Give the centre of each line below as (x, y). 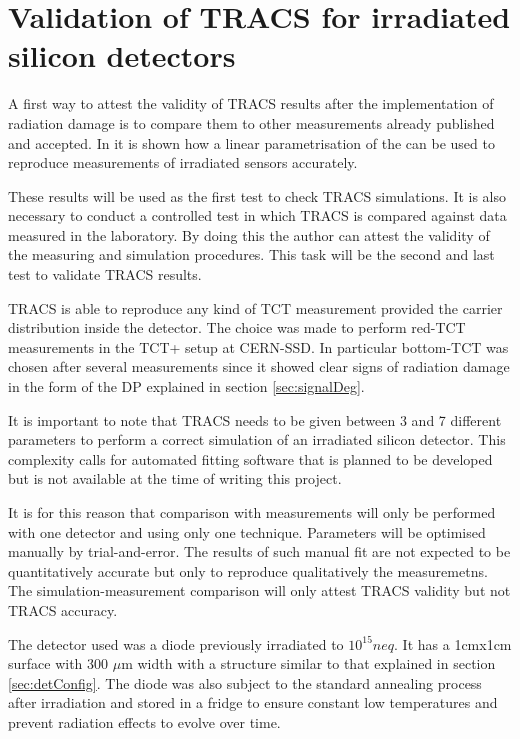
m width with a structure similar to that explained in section (308, 663)
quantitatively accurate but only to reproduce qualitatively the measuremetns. (248, 570)
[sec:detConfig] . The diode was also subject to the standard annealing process (245, 682)
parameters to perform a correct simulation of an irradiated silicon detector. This (257, 439)
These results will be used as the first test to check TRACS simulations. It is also (257, 195)
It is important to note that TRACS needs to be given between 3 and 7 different (255, 419)
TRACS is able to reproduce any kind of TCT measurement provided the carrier (255, 307)
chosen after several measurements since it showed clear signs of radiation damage (259, 366)
